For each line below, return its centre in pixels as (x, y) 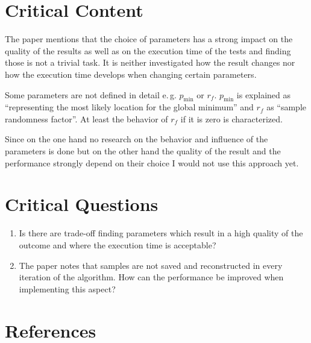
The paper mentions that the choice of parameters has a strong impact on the (149, 39)
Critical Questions (82, 204)
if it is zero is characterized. (231, 118)
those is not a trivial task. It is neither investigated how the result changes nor (150, 62)
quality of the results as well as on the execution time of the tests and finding (148, 50)
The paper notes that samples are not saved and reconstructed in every (151, 265)
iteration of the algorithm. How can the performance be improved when (151, 277)
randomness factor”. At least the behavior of (86, 118)
